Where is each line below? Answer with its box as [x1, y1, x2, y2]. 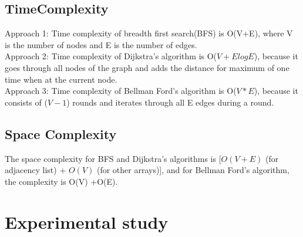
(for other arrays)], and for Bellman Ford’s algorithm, [96, 164, 289, 176]
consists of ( [5, 96, 48, 108]
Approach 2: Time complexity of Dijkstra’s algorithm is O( [5, 50, 217, 62]
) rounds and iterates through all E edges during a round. [66, 96, 274, 108]
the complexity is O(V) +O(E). [5, 175, 118, 187]
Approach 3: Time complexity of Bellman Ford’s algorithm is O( [5, 84, 237, 97]
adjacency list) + [5, 164, 66, 176]
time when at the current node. [5, 73, 117, 85]
